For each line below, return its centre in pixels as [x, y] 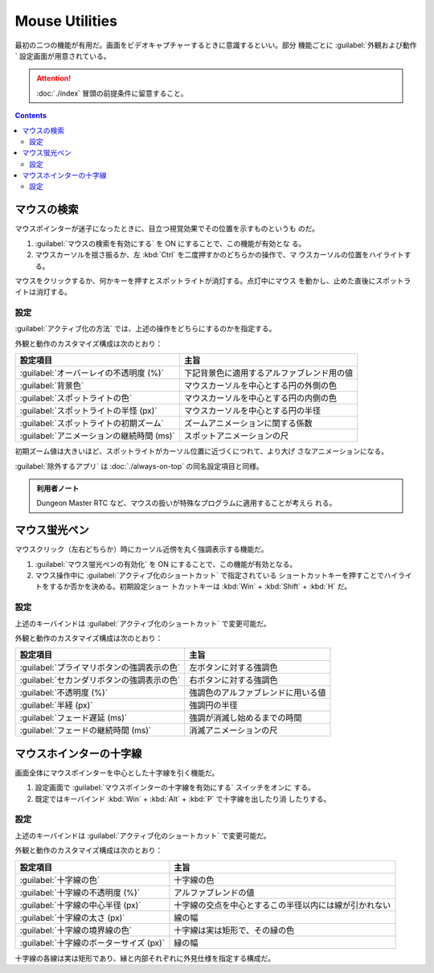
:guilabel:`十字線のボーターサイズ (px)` [92, 942]
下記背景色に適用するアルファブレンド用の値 [268, 373]
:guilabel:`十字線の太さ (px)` [72, 918]
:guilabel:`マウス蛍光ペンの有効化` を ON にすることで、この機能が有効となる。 [166, 564]
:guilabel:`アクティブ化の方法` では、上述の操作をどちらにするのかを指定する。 [145, 329]
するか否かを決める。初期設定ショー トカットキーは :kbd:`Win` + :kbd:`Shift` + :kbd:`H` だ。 [200, 586]
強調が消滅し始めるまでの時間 [246, 718]
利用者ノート [58, 489]
